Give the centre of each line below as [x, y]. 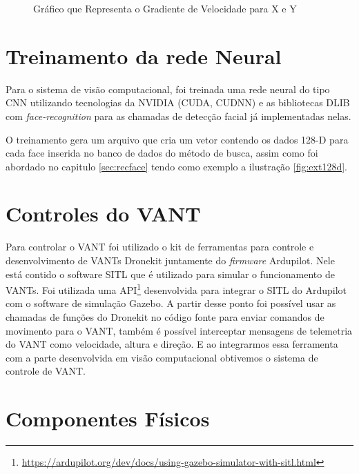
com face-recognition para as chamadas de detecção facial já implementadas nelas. [178, 116]
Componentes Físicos [108, 418]
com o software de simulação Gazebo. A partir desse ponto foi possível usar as [171, 303]
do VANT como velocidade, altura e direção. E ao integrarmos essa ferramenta [172, 344]
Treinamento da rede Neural [144, 56]
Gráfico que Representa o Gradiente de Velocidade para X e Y [165, 8]
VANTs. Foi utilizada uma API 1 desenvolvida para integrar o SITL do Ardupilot [176, 289]
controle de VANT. [46, 371]
